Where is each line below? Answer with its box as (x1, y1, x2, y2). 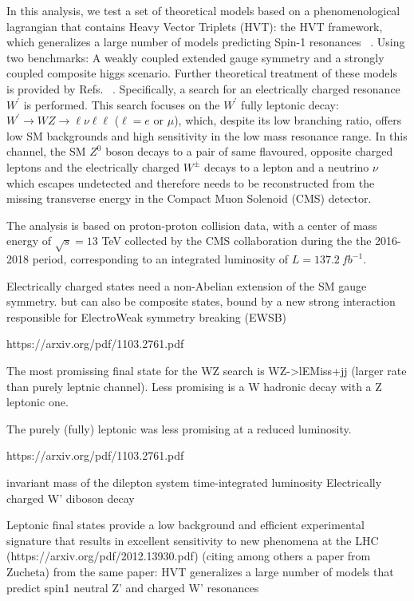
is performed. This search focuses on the (23, 96, 220, 113)
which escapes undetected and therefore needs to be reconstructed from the (6, 174, 375, 191)
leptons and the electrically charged (6, 158, 180, 175)
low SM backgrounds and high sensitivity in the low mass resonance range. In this (6, 127, 408, 144)
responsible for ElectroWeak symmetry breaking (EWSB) (6, 308, 287, 325)
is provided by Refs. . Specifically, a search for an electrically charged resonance (6, 80, 400, 97)
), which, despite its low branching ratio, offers (174, 112, 402, 129)
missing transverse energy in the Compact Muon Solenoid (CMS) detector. (6, 190, 372, 207)
